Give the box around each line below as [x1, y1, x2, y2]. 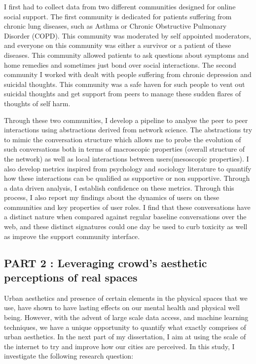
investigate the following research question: [4, 351, 134, 361]
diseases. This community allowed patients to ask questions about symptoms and [4, 49, 249, 60]
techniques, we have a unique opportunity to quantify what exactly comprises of [4, 322, 246, 332]
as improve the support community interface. [4, 231, 140, 241]
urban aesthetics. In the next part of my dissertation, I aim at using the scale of [4, 331, 246, 342]
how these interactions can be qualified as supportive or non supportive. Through [4, 173, 250, 183]
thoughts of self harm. [4, 98, 71, 108]
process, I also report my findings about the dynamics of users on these [4, 192, 219, 202]
